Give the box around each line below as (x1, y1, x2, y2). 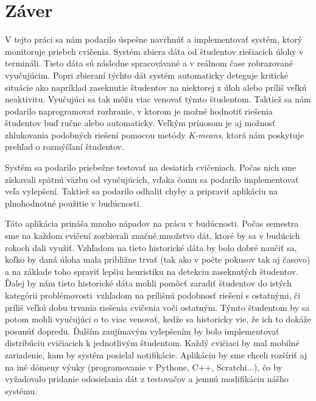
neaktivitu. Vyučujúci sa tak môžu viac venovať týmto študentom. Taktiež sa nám (5, 93, 311, 105)
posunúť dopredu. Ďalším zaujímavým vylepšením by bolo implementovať (5, 324, 279, 337)
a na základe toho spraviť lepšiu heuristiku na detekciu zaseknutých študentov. (5, 264, 298, 277)
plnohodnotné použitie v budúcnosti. (5, 196, 142, 209)
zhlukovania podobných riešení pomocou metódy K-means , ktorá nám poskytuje (5, 128, 304, 141)
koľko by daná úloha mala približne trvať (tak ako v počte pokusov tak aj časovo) (5, 253, 311, 266)
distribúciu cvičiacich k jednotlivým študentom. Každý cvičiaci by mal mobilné (5, 336, 300, 349)
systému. (5, 384, 38, 397)
